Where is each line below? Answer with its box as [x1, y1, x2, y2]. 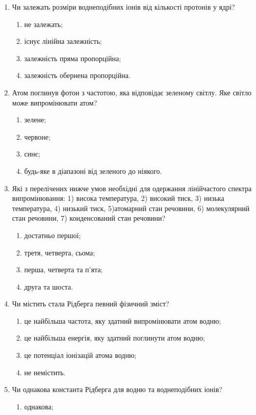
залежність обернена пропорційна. [24, 70, 131, 81]
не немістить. [24, 367, 66, 377]
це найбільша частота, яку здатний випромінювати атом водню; [24, 315, 221, 326]
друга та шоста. [24, 281, 73, 292]
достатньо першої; [24, 229, 81, 240]
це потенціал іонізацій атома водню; [24, 350, 137, 360]
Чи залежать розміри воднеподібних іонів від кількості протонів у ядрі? [12, 2, 235, 12]
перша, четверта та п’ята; [24, 264, 103, 275]
